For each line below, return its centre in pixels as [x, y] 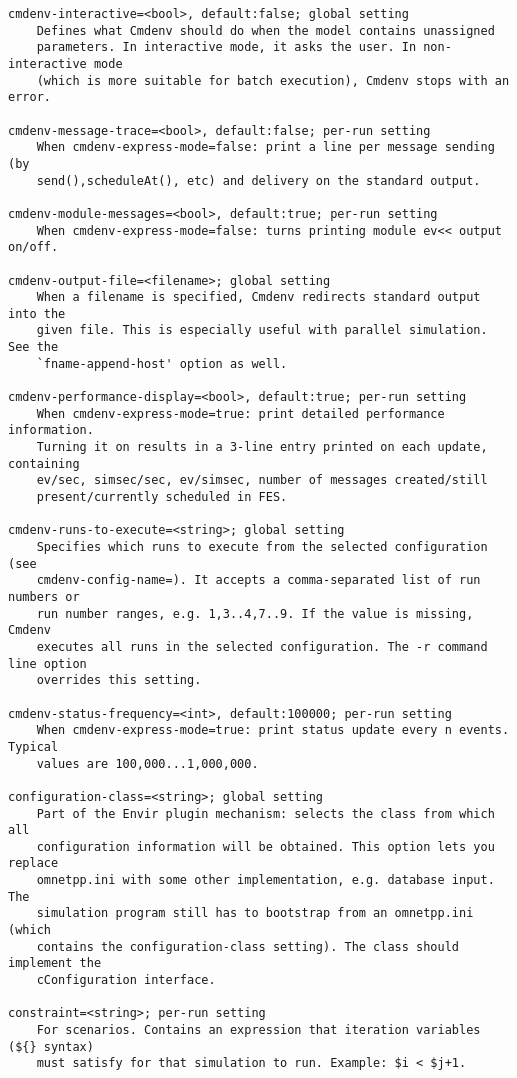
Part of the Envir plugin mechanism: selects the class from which [265, 813]
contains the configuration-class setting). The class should [248, 946]
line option [47, 663]
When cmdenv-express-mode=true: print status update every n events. [273, 730]
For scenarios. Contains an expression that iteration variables [258, 1030]
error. [29, 97]
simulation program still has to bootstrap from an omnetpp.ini [255, 913]
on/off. [33, 247]
